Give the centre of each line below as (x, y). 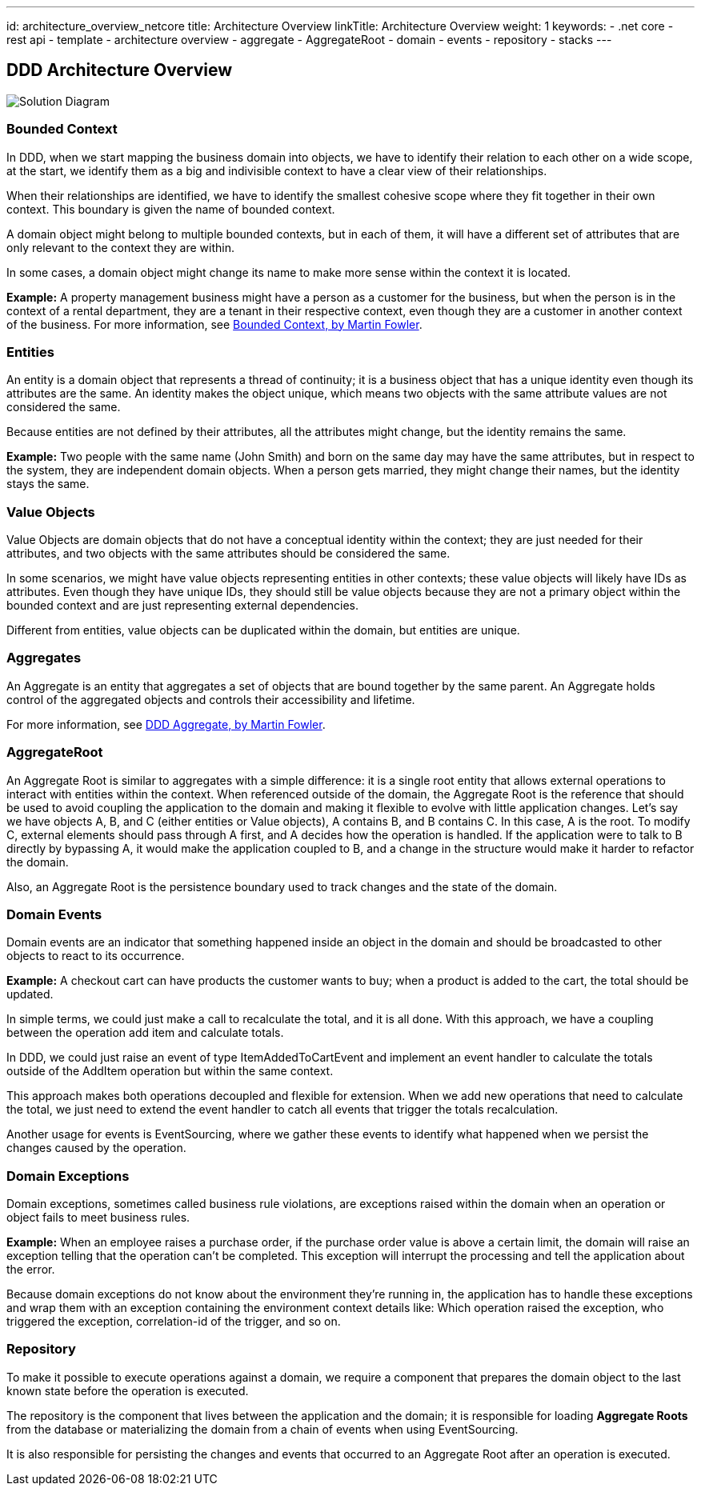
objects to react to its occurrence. (96, 956)
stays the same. (48, 484)
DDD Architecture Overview (120, 70)
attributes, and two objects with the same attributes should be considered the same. (228, 554)
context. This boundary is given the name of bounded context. (171, 209)
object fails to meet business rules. (98, 1218)
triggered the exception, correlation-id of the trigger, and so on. (174, 1322)
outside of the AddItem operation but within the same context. (170, 1071)
